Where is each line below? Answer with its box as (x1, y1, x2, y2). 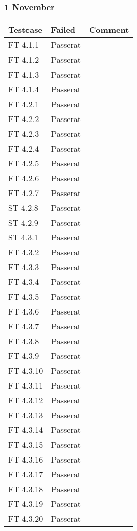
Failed (51, 23, 76, 36)
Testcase (8, 23, 42, 36)
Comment (89, 23, 129, 36)
